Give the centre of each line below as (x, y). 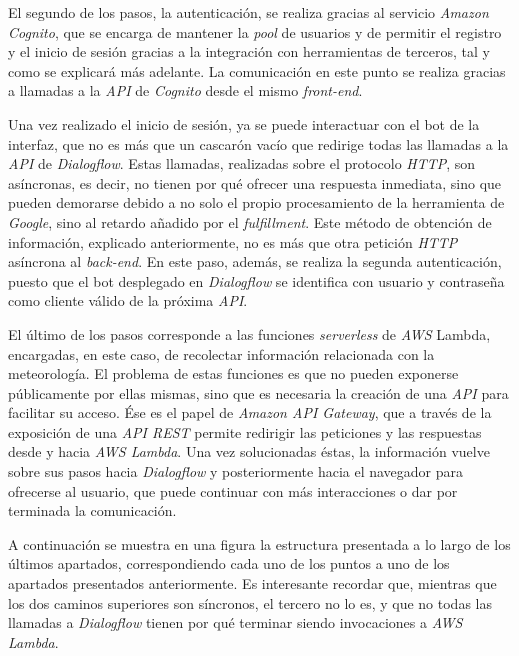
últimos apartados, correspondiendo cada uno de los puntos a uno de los (229, 563)
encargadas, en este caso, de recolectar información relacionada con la (221, 353)
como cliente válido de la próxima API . (128, 300)
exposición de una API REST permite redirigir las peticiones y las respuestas (245, 431)
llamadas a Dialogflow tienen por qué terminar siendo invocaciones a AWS (235, 622)
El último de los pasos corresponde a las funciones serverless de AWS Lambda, (249, 333)
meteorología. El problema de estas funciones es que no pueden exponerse (233, 373)
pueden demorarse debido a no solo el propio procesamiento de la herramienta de (256, 202)
